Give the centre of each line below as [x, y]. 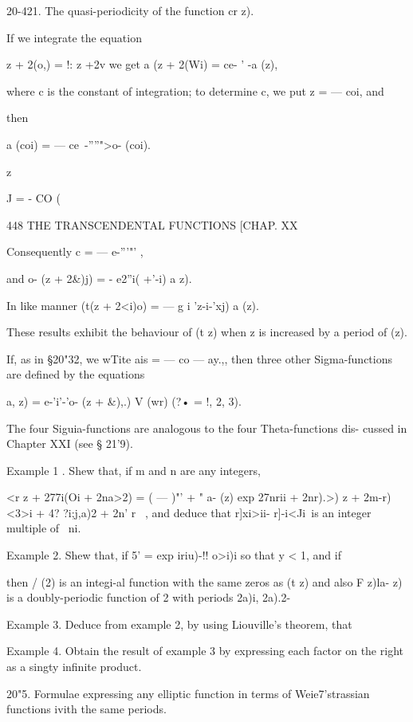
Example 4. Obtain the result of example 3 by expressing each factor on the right [205, 651]
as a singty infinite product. [74, 667]
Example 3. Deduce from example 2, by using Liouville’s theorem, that [179, 624]
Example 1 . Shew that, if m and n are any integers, [134, 470]
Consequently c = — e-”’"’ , [75, 251]
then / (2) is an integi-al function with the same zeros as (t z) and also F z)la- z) [205, 581]
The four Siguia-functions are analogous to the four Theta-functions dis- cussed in [207, 428]
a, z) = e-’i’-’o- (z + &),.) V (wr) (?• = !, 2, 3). [124, 400]
